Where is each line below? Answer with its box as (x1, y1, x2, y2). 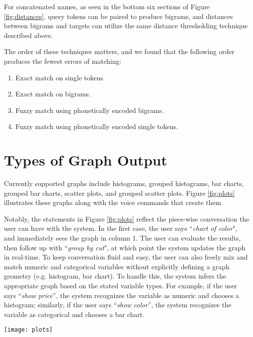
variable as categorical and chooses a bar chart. (4, 309, 145, 319)
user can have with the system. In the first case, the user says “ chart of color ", (4, 223, 237, 233)
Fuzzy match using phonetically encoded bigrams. (15, 105, 164, 115)
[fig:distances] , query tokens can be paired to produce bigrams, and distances (4, 11, 233, 21)
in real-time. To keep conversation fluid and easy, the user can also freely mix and (4, 252, 248, 262)
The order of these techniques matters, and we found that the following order (4, 46, 235, 56)
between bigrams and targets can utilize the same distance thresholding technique (4, 20, 248, 31)
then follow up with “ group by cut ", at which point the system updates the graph (4, 242, 246, 252)
